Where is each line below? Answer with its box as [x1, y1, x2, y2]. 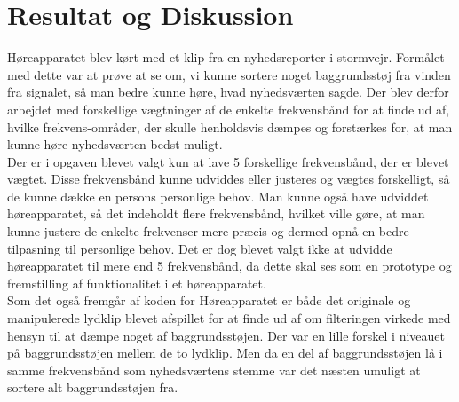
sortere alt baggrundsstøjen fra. [7, 378, 178, 397]
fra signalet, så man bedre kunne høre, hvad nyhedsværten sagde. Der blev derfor [7, 83, 449, 101]
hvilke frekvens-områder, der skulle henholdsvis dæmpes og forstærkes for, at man [7, 117, 453, 136]
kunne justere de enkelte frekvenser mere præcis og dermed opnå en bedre [7, 222, 409, 240]
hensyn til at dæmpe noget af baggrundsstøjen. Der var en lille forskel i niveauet [7, 326, 446, 344]
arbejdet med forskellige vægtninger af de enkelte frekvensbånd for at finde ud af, [7, 99, 450, 118]
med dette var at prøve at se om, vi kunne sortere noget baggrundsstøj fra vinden [7, 65, 451, 83]
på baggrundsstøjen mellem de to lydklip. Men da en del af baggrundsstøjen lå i [7, 343, 443, 362]
